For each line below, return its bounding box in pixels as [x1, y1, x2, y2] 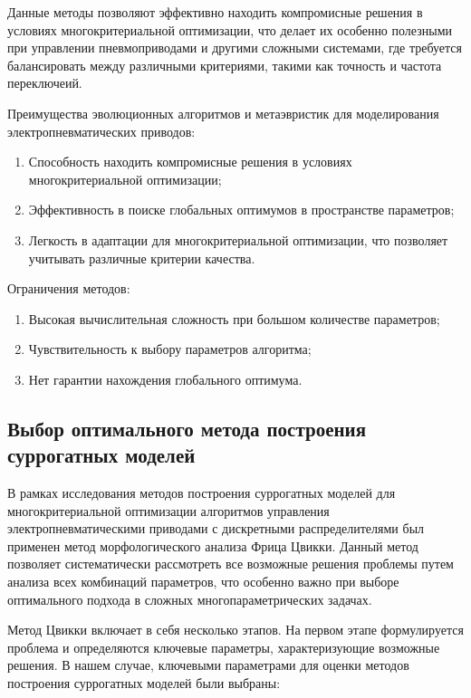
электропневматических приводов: [7, 121, 196, 140]
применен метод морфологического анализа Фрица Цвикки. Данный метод [7, 536, 418, 555]
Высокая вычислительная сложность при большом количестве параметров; [28, 309, 440, 328]
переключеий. [7, 73, 82, 92]
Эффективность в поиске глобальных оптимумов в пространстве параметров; [28, 200, 455, 219]
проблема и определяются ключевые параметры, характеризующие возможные [7, 637, 440, 656]
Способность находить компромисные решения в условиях [28, 152, 352, 171]
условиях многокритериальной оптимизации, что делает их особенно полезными [7, 20, 452, 39]
